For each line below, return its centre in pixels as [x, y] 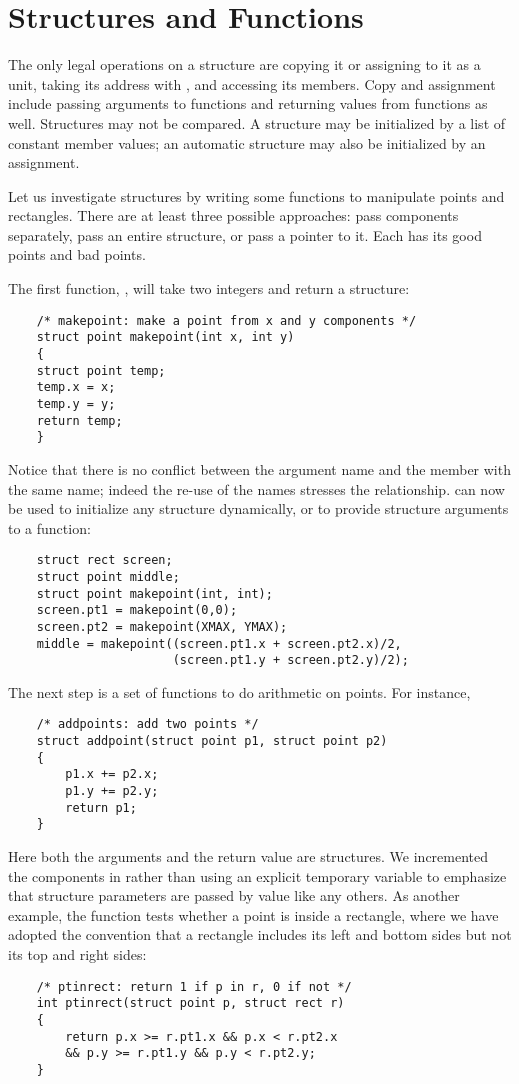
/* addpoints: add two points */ [147, 724]
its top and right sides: [77, 954]
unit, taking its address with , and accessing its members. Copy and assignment [252, 83]
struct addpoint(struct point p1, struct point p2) [212, 741]
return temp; [79, 420]
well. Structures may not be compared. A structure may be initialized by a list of [257, 122]
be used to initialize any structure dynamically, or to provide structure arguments [258, 508]
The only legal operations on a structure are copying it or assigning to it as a [244, 64]
